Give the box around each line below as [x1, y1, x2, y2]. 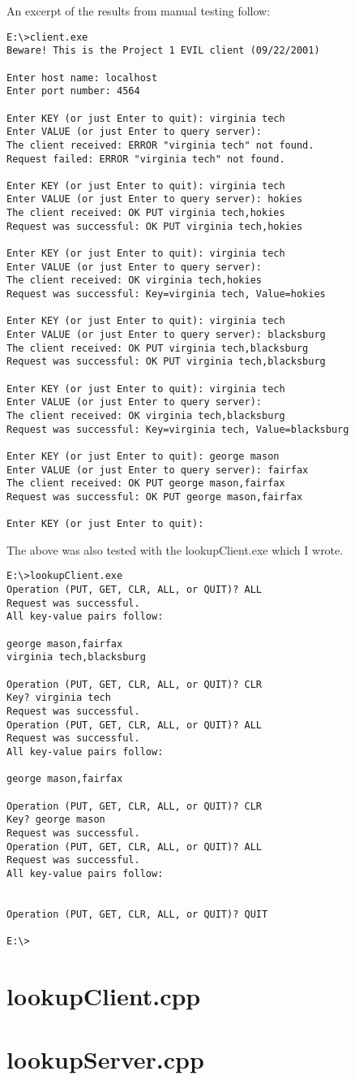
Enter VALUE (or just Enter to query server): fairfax [6, 464, 309, 476]
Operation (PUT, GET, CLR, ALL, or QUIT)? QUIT [6, 908, 268, 920]
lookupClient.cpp [6, 979, 201, 1013]
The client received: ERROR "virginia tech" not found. [6, 139, 314, 151]
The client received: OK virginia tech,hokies [6, 274, 262, 287]
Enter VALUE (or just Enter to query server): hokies [6, 193, 303, 205]
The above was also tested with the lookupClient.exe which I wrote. [6, 541, 344, 558]
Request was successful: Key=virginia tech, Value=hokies [6, 288, 326, 300]
